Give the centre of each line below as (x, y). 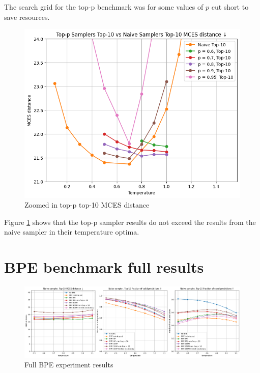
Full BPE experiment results (69, 365)
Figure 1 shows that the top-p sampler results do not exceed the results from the (130, 222)
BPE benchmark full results (104, 267)
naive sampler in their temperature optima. (72, 232)
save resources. (27, 17)
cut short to (230, 7)
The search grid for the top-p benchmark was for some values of (104, 7)
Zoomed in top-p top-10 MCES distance (87, 205)
